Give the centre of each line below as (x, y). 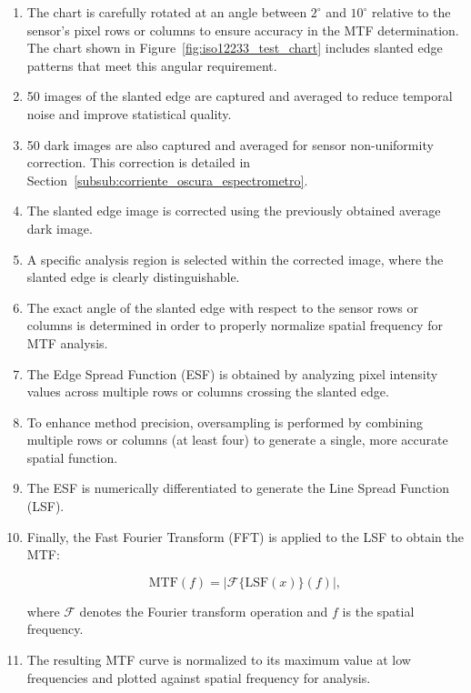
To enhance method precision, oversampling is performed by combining (225, 422)
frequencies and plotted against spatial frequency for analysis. (199, 677)
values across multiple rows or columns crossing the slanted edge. (208, 392)
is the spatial (378, 611)
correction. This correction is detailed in (139, 162)
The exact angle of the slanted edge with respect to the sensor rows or (222, 307)
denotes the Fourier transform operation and (204, 611)
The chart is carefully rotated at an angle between (167, 12)
